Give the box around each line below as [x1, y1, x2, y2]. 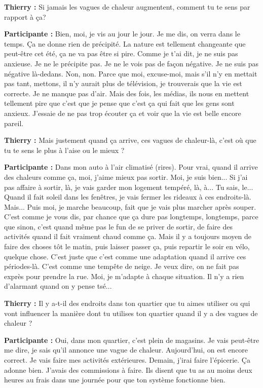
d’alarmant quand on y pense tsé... [4, 281, 112, 291]
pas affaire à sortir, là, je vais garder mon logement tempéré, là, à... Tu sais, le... [4, 181, 253, 192]
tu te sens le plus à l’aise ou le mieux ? [4, 144, 125, 155]
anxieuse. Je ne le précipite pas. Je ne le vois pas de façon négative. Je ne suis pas [4, 58, 258, 68]
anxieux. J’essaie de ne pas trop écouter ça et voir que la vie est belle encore [4, 107, 241, 118]
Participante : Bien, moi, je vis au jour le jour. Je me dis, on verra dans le [4, 28, 240, 39]
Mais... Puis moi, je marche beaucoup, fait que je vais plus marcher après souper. [4, 201, 256, 212]
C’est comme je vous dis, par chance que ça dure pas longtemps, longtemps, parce [4, 211, 258, 222]
